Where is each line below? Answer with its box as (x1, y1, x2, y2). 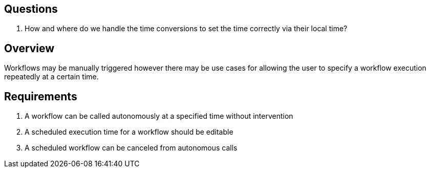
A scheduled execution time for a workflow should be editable (25, 127, 233, 137)
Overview (4, 41, 55, 55)
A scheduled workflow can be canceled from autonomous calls (25, 143, 238, 153)
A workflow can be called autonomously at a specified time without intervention (25, 112, 293, 121)
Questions (4, 3, 58, 15)
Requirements (4, 90, 77, 103)
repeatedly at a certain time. (4, 72, 99, 81)
